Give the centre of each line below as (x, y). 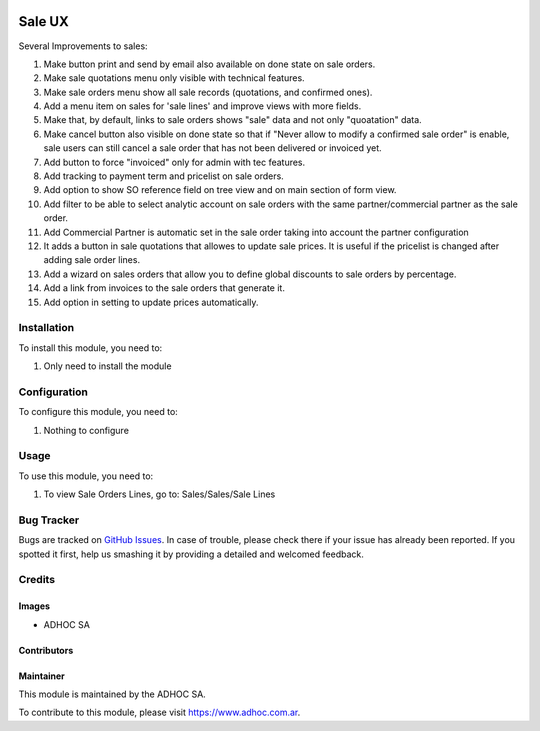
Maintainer (41, 676)
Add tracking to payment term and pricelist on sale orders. (163, 176)
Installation (46, 328)
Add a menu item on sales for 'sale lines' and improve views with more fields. (202, 106)
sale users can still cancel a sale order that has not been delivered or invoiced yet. (212, 148)
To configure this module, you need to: (98, 412)
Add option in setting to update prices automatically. (151, 302)
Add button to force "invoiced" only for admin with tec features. (174, 162)
